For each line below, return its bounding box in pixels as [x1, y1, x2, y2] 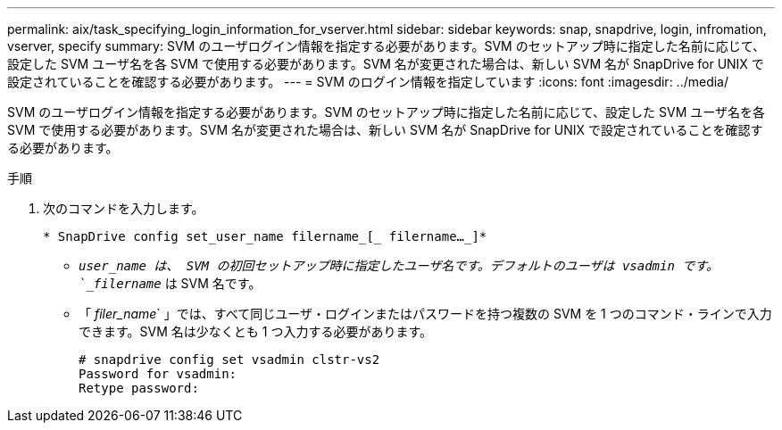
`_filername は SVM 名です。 [79, 276, 262, 291]
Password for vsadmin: [79, 367, 237, 381]
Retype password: [79, 381, 199, 395]
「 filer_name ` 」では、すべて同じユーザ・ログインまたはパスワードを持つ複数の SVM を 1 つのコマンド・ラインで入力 [79, 306, 772, 321]
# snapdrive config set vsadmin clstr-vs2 [79, 352, 380, 367]
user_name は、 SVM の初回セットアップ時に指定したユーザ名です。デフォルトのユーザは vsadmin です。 [79, 259, 719, 273]
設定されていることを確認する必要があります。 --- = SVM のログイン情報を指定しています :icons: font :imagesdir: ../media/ [7, 74, 729, 89]
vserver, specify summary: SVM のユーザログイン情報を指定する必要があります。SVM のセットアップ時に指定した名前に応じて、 [7, 38, 765, 54]
